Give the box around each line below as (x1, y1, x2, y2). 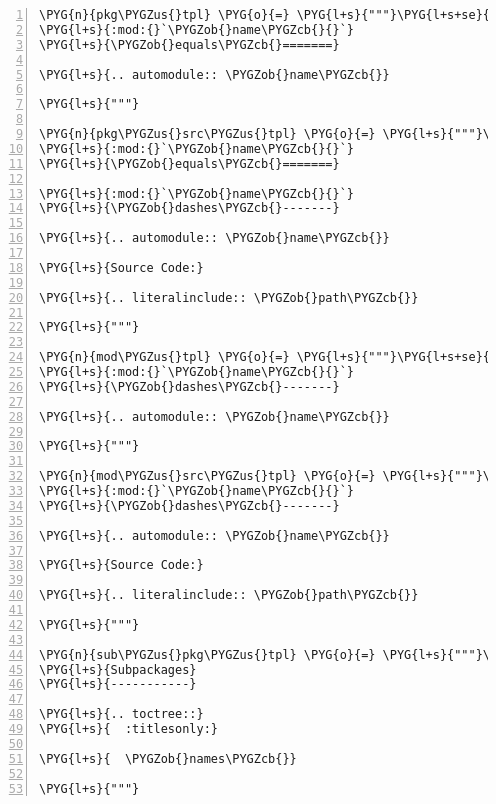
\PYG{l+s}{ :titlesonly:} (39, 722, 218, 736)
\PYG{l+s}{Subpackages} (39, 662, 197, 677)
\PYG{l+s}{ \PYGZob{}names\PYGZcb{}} (39, 751, 297, 766)
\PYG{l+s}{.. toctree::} (39, 707, 204, 722)
